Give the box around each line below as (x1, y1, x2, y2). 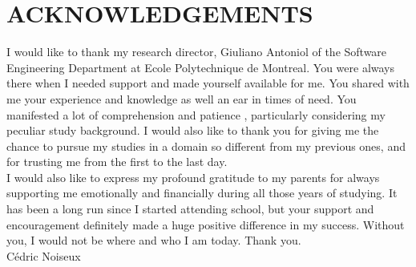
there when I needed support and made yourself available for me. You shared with (6, 75, 410, 91)
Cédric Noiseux (6, 247, 81, 264)
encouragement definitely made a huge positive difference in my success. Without (6, 216, 405, 233)
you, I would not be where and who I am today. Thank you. (6, 232, 301, 249)
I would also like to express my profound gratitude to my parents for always (6, 168, 380, 185)
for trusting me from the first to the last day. (6, 153, 228, 170)
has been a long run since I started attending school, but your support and (6, 200, 374, 217)
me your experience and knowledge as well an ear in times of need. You (6, 90, 357, 107)
